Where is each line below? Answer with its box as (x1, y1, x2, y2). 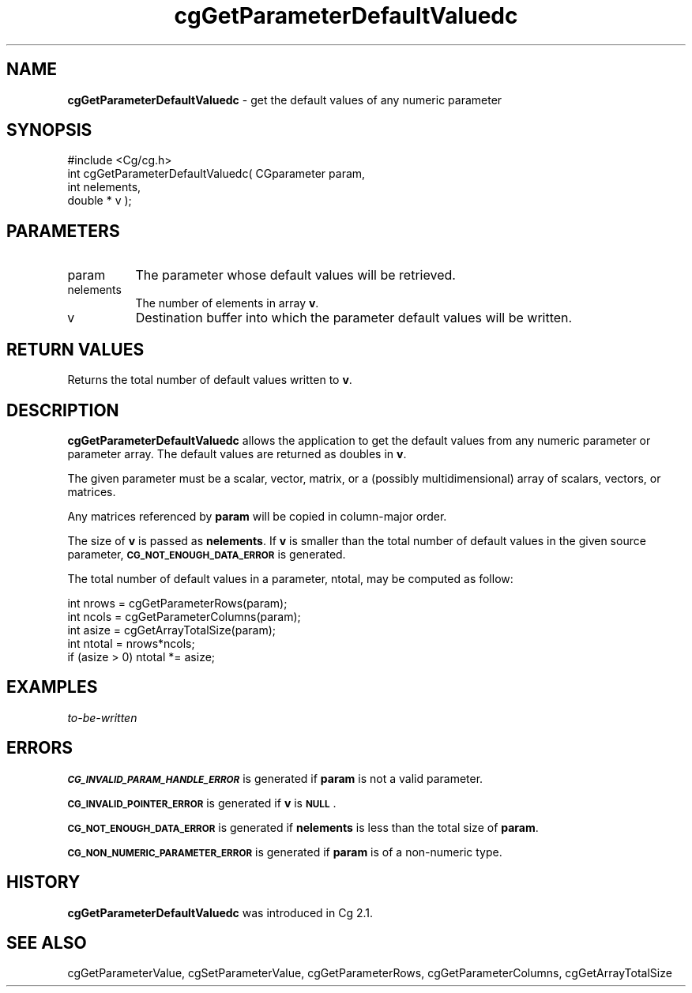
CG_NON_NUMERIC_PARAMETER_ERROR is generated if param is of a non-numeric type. (67, 844, 502, 859)
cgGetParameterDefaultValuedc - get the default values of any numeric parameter (67, 92, 502, 107)
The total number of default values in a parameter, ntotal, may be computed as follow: (67, 571, 513, 585)
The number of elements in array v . (135, 296, 319, 310)
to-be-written (67, 710, 137, 724)
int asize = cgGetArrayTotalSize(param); (67, 623, 276, 637)
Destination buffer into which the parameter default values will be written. (135, 310, 573, 326)
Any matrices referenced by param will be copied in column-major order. (67, 509, 447, 523)
